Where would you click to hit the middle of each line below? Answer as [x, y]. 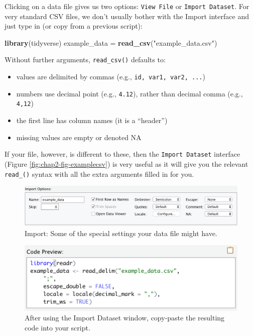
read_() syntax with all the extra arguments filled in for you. [99, 174]
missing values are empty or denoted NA [79, 137]
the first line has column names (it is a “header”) [92, 120]
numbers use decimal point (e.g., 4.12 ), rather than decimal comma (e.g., [130, 93]
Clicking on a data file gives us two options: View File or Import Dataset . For [127, 6]
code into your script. [57, 327]
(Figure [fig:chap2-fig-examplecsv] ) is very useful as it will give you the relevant [126, 163]
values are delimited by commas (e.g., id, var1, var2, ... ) [111, 77]
